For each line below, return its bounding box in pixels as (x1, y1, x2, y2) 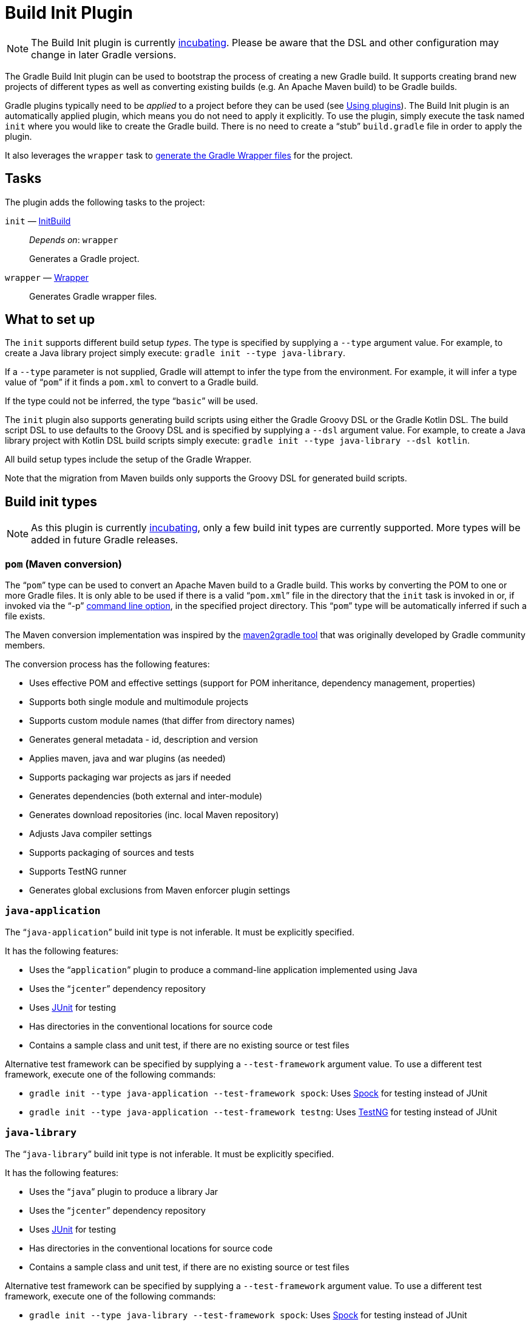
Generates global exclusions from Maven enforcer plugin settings (29, 885, 290, 896)
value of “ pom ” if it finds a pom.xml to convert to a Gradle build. (5, 377, 259, 388)
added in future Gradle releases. (31, 534, 178, 546)
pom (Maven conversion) (5, 557, 122, 570)
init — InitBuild (5, 215, 71, 226)
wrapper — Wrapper (5, 272, 89, 283)
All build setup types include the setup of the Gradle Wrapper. (5, 454, 252, 465)
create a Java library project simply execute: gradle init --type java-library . (5, 348, 346, 359)
